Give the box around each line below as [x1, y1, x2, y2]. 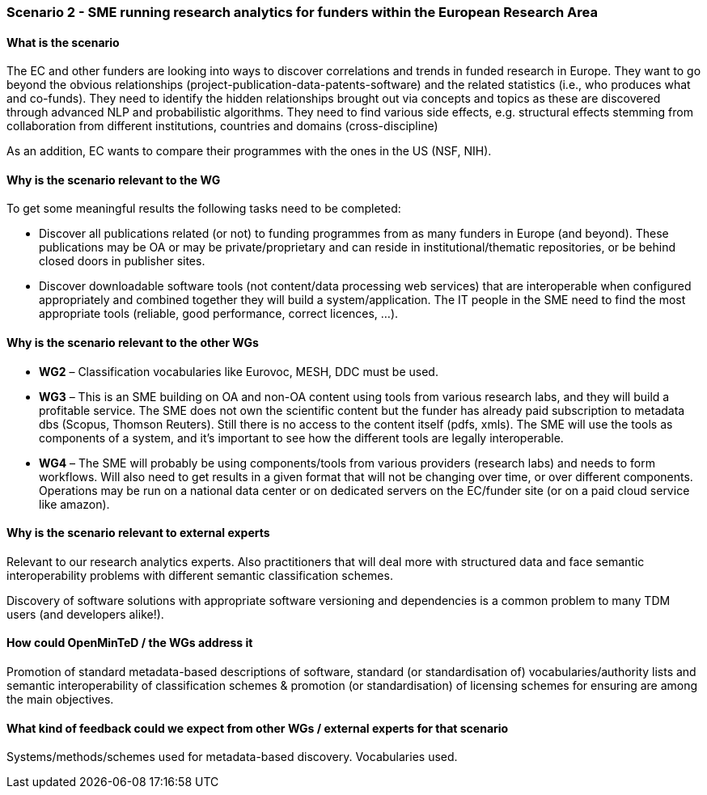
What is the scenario [6, 35, 120, 49]
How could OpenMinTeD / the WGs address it [6, 636, 253, 650]
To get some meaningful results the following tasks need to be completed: [6, 201, 401, 216]
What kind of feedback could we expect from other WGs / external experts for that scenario [6, 721, 509, 735]
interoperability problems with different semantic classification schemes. [6, 568, 393, 582]
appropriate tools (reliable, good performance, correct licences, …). [39, 307, 399, 321]
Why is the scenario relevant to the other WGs [6, 336, 259, 350]
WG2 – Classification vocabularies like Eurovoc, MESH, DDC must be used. [39, 364, 438, 378]
